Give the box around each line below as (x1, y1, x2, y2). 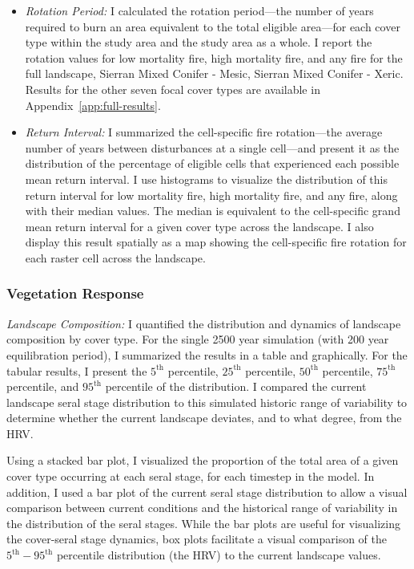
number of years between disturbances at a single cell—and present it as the (25, 139, 400, 156)
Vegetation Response (6, 283, 144, 303)
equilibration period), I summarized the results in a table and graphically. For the (6, 346, 408, 363)
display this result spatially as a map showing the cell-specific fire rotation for (25, 234, 407, 250)
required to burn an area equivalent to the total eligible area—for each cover (25, 18, 400, 35)
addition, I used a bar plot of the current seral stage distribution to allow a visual (6, 483, 408, 500)
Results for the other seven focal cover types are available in (25, 80, 320, 97)
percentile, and (6, 378, 79, 395)
